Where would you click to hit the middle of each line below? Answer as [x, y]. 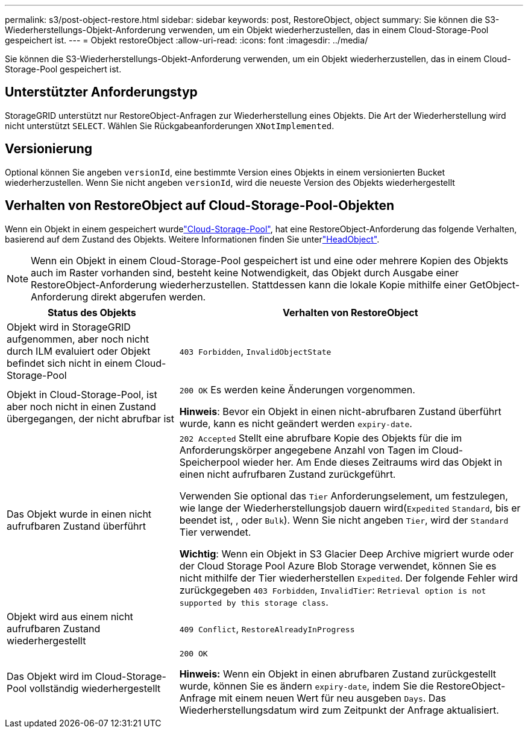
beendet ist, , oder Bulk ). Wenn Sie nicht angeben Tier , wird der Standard [344, 520]
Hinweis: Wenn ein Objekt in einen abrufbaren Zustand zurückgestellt [338, 674]
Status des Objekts [92, 312]
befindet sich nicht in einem [70, 363]
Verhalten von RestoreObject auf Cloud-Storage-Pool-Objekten [200, 206]
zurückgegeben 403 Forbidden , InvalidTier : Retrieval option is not [333, 590]
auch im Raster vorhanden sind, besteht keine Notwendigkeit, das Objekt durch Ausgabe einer [245, 272]
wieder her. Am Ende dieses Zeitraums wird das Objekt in [372, 462]
